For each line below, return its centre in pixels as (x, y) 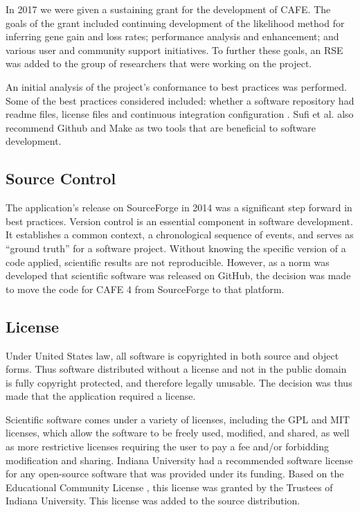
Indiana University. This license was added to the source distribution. (153, 501)
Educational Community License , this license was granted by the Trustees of (169, 487)
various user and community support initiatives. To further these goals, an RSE (174, 50)
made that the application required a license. (101, 396)
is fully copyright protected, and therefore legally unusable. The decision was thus (179, 382)
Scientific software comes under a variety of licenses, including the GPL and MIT (178, 419)
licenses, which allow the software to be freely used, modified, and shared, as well (178, 433)
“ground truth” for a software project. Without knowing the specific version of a (176, 248)
